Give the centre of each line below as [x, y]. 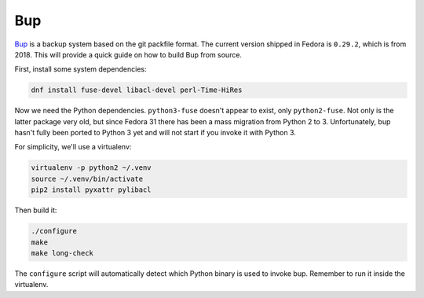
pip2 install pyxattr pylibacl [91, 190]
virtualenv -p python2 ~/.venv [91, 168]
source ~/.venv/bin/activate [87, 178]
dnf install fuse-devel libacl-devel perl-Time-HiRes [137, 90]
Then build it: [36, 210]
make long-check [62, 253]
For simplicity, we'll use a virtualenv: [73, 147]
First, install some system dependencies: [80, 69]
